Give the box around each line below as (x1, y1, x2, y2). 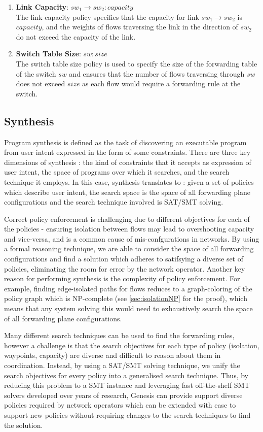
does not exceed (16, 78, 65, 89)
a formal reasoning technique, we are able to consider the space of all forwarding (4, 243, 254, 254)
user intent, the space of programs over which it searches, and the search (4, 167, 230, 177)
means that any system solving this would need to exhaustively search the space (4, 303, 253, 314)
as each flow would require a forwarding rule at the (82, 78, 241, 89)
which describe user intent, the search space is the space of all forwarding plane (4, 186, 250, 197)
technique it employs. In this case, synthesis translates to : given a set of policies (4, 176, 254, 187)
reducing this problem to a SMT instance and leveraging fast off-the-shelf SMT (4, 380, 250, 390)
